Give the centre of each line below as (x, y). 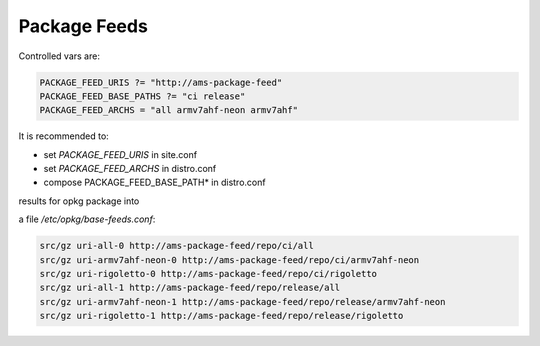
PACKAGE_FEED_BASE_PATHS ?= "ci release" (142, 96)
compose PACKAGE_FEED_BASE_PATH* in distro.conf (154, 182)
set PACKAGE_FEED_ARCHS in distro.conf (130, 169)
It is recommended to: (63, 136)
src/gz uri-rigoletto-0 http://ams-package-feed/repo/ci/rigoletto (208, 274)
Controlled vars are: (59, 56)
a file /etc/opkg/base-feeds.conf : (87, 219)
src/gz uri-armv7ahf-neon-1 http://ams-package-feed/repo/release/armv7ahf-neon (242, 301)
